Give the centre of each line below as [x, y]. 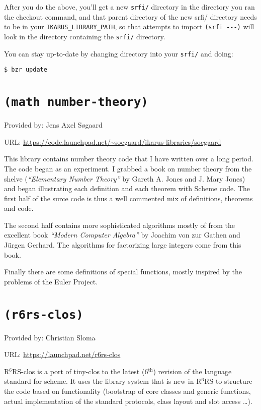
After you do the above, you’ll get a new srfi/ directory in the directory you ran [129, 7]
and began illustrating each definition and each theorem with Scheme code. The [127, 188]
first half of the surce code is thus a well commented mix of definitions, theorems [128, 198]
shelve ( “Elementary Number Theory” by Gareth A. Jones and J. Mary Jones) [125, 178]
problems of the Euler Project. [51, 281]
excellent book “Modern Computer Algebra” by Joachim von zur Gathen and [122, 235]
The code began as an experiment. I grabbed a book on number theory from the [128, 168]
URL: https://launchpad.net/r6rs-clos [62, 354]
